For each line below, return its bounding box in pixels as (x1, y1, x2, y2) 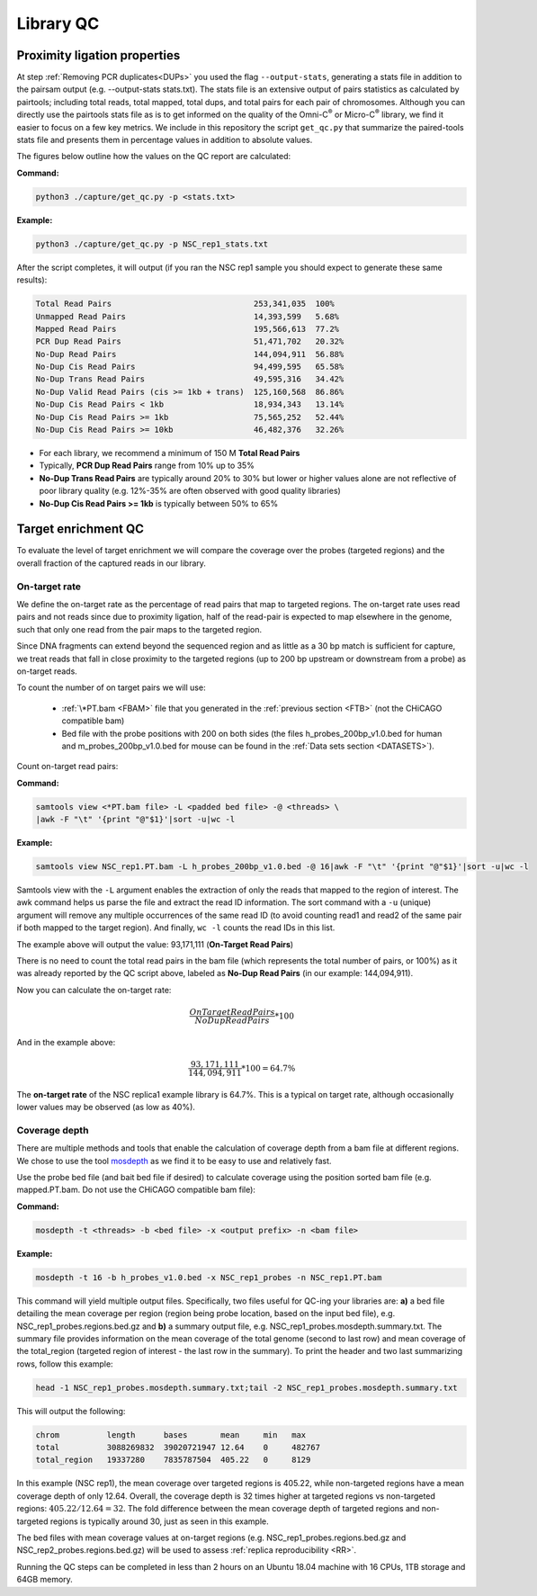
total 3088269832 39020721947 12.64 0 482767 (35, 1442, 321, 1453)
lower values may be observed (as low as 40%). (16, 1102, 195, 1113)
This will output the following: (16, 1405, 126, 1416)
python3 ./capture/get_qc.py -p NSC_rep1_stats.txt (35, 238, 269, 249)
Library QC (16, 13, 100, 33)
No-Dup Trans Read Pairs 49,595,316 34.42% (35, 374, 345, 384)
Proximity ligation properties (16, 48, 181, 63)
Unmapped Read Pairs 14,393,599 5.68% (35, 311, 340, 321)
